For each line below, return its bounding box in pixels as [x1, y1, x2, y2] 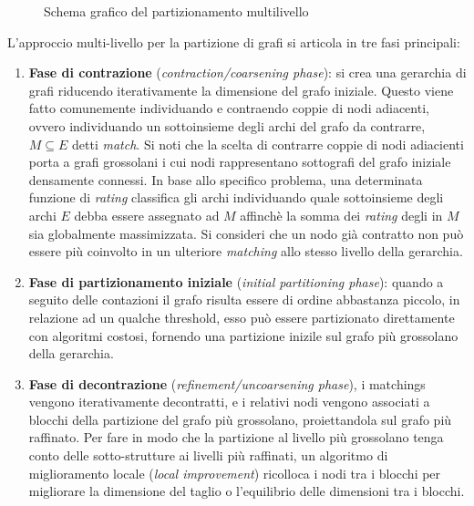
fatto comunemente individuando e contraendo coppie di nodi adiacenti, [28, 98, 429, 118]
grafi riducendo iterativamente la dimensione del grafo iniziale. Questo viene [28, 80, 454, 99]
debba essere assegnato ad [74, 205, 220, 224]
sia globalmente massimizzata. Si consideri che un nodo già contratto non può [28, 223, 464, 243]
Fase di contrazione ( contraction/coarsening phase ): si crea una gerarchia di [28, 63, 467, 82]
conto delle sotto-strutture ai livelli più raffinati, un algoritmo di [28, 446, 388, 465]
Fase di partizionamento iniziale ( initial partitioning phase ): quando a [28, 272, 444, 291]
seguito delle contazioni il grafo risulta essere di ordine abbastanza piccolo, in [28, 290, 460, 309]
